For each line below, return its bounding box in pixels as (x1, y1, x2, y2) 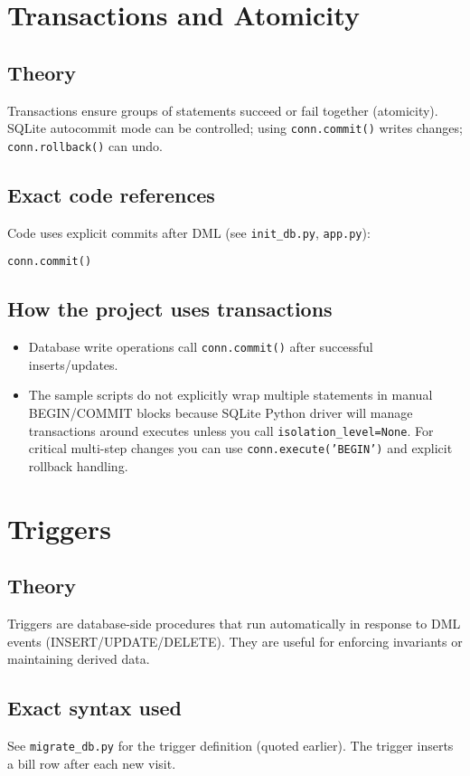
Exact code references (7, 180, 215, 208)
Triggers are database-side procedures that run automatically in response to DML (7, 614, 461, 633)
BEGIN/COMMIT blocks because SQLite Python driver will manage (28, 403, 413, 422)
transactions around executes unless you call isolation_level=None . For (28, 421, 434, 440)
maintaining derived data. (7, 649, 150, 668)
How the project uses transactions (7, 295, 333, 323)
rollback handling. (28, 456, 128, 475)
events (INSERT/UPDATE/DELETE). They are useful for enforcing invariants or (7, 631, 463, 650)
